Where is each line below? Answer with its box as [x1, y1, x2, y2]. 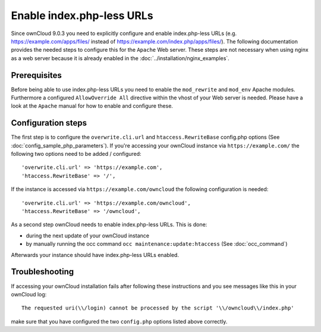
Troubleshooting [11, 267, 74, 277]
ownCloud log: [11, 290, 47, 297]
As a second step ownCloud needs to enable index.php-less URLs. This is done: [11, 221, 207, 228]
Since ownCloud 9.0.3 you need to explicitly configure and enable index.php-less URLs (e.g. [11, 30, 237, 37]
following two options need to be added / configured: [11, 151, 142, 158]
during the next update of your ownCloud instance [26, 232, 150, 239]
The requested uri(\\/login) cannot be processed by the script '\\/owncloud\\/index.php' [21, 305, 294, 312]
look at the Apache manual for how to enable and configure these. [11, 102, 174, 109]
